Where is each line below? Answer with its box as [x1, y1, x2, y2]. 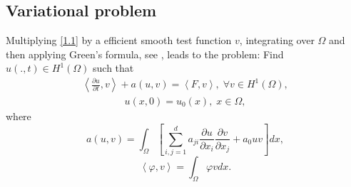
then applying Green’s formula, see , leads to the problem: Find [6, 46, 284, 61]
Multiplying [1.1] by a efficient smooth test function [6, 33, 232, 48]
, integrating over [239, 33, 315, 48]
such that [93, 60, 134, 75]
